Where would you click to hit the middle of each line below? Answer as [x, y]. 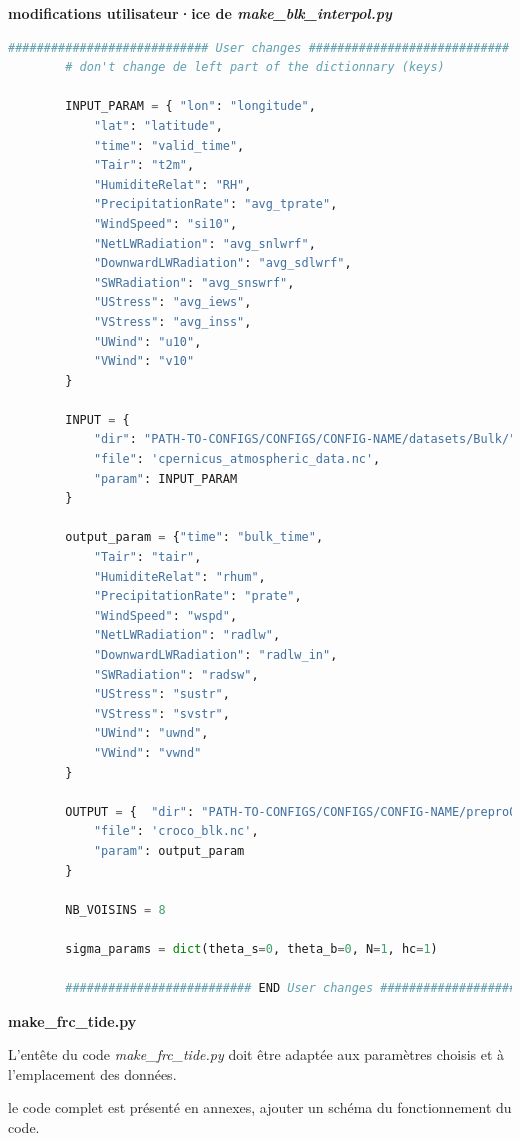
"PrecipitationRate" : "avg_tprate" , [215, 204]
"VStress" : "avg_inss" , [172, 321]
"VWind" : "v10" [144, 361]
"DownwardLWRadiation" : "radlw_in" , [215, 655]
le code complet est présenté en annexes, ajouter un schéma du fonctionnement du [260, 1107]
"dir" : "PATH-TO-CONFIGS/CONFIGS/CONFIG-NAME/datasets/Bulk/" [305, 439]
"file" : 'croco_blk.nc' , [176, 831]
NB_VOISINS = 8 [115, 909]
